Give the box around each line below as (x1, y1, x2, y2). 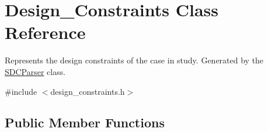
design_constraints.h (50, 85, 125, 97)
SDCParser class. (5, 65, 66, 77)
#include (5, 85, 37, 97)
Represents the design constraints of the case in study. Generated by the (5, 54, 264, 66)
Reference (5, 20, 86, 44)
